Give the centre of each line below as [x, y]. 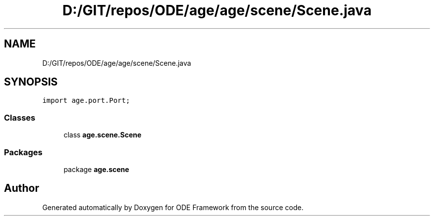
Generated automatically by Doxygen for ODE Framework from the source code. [173, 207]
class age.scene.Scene [103, 135]
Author [22, 188]
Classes [20, 117]
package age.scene [96, 169]
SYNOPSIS [31, 82]
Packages [23, 152]
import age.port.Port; [86, 101]
